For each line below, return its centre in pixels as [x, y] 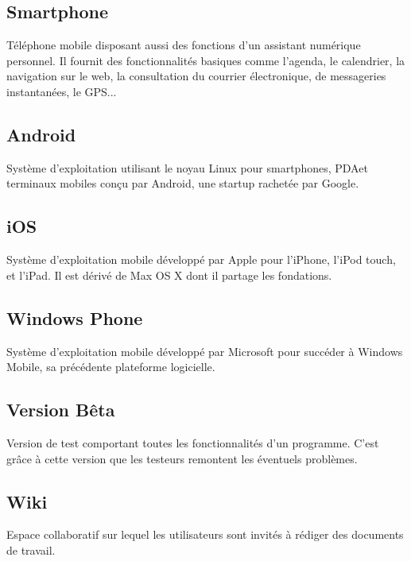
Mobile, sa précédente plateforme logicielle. [111, 367]
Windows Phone [75, 317]
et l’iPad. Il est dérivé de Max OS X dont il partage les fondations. [169, 275]
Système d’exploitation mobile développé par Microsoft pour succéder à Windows [205, 351]
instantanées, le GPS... [62, 91]
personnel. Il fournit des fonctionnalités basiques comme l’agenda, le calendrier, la [206, 60]
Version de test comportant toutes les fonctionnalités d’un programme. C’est [193, 442]
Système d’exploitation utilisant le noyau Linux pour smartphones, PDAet [187, 167]
